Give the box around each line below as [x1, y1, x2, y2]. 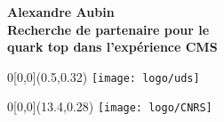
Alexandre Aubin [7, 3, 115, 20]
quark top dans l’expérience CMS [7, 37, 218, 56]
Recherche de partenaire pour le [7, 20, 210, 38]
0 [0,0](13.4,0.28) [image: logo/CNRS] [7, 97, 212, 116]
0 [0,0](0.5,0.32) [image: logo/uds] [7, 67, 200, 85]
